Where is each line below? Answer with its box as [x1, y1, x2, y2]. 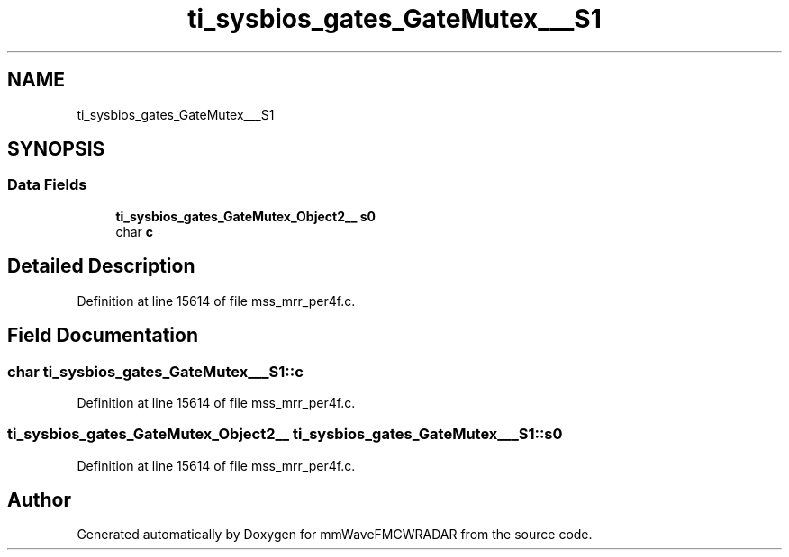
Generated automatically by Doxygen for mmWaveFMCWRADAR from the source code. [77, 526, 593, 543]
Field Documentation [7, 324, 198, 347]
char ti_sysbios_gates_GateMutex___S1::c [7, 362, 304, 381]
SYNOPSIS [7, 138, 105, 161]
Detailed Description [7, 255, 195, 278]
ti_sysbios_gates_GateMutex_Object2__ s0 [115, 208, 376, 224]
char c [115, 223, 153, 239]
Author [7, 489, 71, 512]
